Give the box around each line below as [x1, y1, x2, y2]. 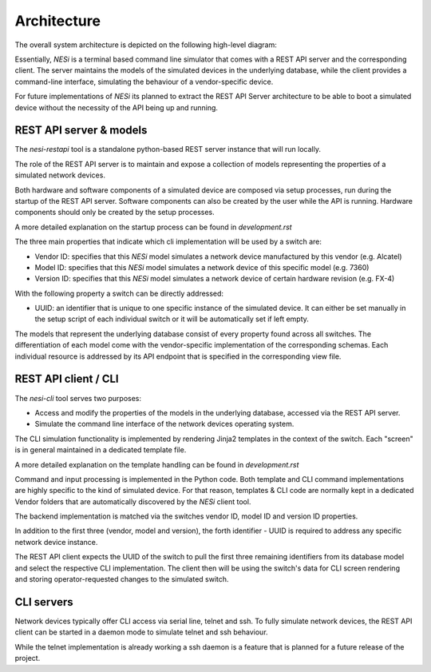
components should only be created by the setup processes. [14, 208, 215, 217]
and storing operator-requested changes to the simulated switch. [14, 575, 229, 584]
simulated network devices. [14, 170, 105, 180]
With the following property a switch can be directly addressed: [14, 288, 223, 298]
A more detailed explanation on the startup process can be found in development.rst [14, 222, 292, 232]
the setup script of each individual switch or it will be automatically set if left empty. [34, 314, 309, 324]
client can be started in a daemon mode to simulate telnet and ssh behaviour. [14, 627, 268, 637]
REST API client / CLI [14, 372, 119, 386]
